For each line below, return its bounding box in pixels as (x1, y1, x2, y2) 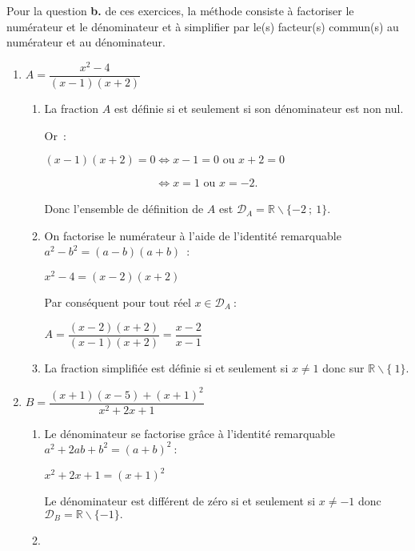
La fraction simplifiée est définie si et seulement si (44, 359, 289, 376)
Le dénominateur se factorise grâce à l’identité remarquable (44, 424, 335, 441)
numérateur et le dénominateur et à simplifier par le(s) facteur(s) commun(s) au (6, 18, 399, 34)
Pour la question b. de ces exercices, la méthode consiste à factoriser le (6, 2, 354, 18)
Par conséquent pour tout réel (44, 293, 191, 310)
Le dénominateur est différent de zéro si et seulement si (44, 493, 316, 509)
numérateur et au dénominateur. (6, 34, 166, 50)
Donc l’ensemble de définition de (44, 200, 204, 217)
